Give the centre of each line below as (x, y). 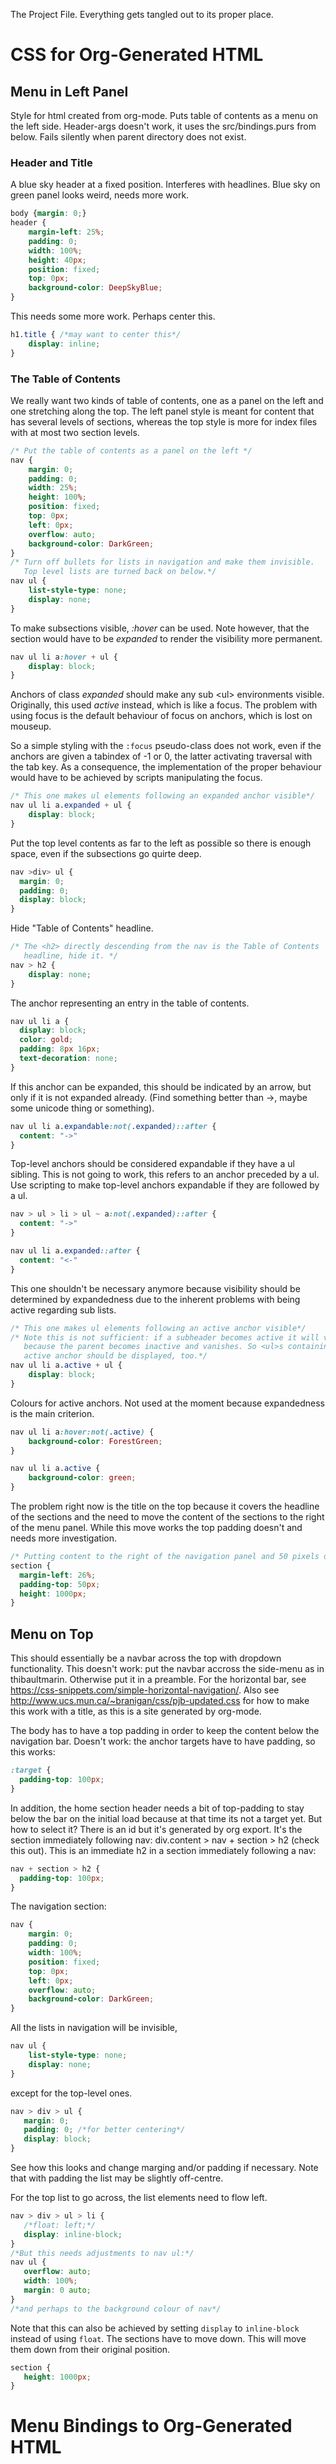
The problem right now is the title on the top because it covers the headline (165, 1506)
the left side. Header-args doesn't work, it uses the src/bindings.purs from (163, 126)
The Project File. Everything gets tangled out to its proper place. (142, 14)
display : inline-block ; (73, 2234)
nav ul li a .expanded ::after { (75, 1251)
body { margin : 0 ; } (48, 214)
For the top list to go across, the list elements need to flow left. (139, 2198)
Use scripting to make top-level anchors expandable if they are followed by (165, 1185)
